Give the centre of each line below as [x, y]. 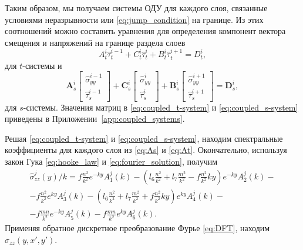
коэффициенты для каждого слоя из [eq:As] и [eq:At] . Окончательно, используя [146, 150]
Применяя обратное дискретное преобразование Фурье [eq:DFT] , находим [137, 228]
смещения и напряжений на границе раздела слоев [95, 42]
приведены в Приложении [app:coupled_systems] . [95, 119]
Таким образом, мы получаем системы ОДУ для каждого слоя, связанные [136, 8]
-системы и [42, 65]
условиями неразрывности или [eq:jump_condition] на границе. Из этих [134, 19]
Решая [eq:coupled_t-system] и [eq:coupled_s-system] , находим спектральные [144, 138]
